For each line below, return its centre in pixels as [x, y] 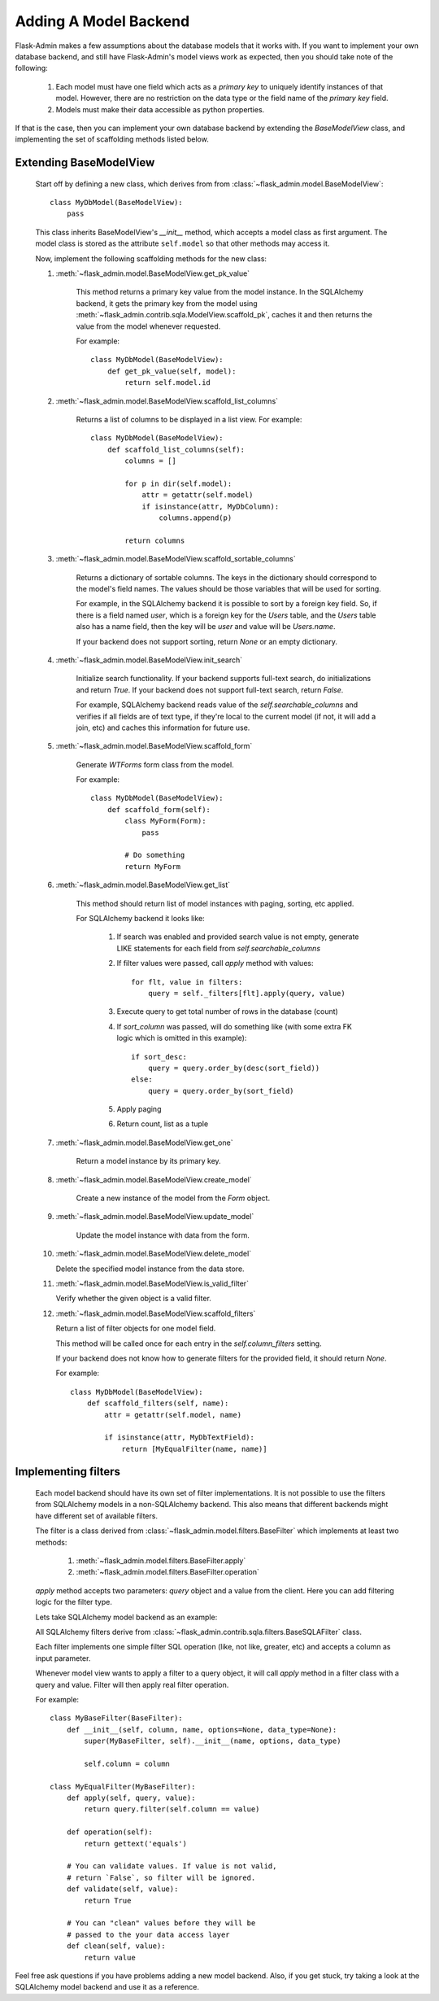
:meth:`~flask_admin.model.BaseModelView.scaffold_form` [154, 746]
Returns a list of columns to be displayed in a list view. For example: [189, 419]
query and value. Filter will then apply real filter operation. [132, 1684]
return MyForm [153, 866]
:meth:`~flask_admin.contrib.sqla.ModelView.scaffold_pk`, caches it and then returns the [224, 315]
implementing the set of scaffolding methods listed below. [112, 139]
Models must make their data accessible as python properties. [160, 109]
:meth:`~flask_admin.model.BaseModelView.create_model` [154, 1179]
